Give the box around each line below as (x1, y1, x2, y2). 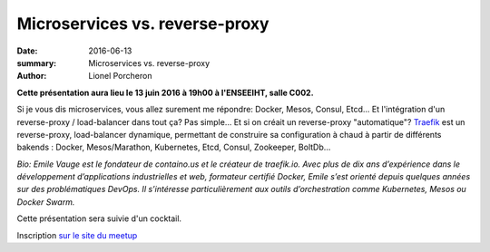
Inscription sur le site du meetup (16, 229, 138, 240)
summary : (16, 57, 57, 68)
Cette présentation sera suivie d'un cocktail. (16, 213, 181, 224)
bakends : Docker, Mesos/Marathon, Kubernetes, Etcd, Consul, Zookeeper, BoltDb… (16, 141, 331, 153)
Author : (16, 71, 47, 82)
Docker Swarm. (16, 196, 75, 208)
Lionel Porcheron (88, 71, 152, 82)
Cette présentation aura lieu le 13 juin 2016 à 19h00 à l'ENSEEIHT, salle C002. (16, 87, 314, 98)
